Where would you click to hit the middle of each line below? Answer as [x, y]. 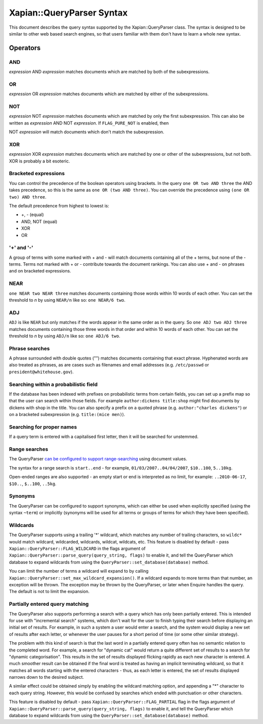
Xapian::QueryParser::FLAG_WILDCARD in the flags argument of [77, 549]
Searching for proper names [43, 427]
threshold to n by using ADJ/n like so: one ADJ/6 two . [65, 336]
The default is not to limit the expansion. [49, 592]
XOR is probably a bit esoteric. [39, 161]
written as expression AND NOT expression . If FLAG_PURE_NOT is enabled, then [89, 123]
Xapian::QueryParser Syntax [68, 13]
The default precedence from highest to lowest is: [59, 206]
